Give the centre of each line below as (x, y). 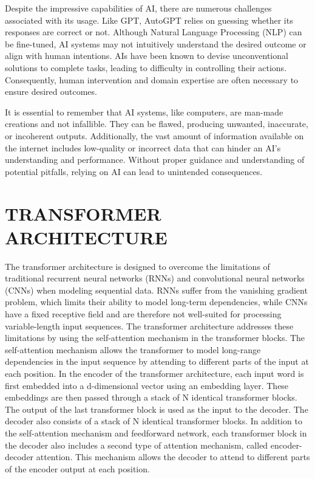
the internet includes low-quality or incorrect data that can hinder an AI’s (143, 147)
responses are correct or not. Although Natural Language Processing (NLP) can (154, 32)
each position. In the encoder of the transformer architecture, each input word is (154, 373)
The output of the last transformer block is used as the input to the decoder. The (157, 409)
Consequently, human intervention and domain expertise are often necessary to (152, 79)
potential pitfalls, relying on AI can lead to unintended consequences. (134, 171)
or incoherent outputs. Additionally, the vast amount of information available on (154, 135)
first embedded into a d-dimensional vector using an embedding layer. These (147, 385)
